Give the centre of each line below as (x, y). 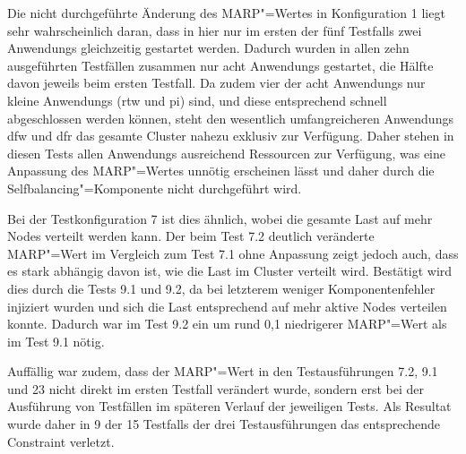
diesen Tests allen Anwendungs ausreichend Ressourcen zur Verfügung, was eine (227, 153)
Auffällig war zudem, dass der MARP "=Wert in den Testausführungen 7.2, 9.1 (223, 371)
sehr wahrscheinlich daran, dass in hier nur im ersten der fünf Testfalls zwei (215, 30)
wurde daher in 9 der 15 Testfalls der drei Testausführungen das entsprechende (224, 424)
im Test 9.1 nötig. (56, 341)
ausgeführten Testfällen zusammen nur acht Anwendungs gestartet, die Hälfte (220, 65)
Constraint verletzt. (61, 441)
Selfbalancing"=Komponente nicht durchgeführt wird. (155, 188)
